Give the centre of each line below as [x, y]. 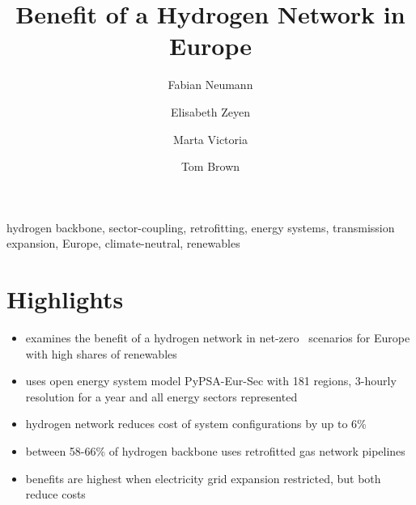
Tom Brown [210, 166]
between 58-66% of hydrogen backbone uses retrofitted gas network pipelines [215, 450]
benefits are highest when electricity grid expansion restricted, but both [203, 478]
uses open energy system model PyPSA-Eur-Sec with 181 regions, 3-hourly [211, 381]
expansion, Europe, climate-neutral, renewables [123, 243]
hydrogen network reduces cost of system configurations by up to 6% [196, 424]
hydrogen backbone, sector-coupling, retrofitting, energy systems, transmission [201, 227]
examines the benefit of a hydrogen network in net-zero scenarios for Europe [218, 337]
